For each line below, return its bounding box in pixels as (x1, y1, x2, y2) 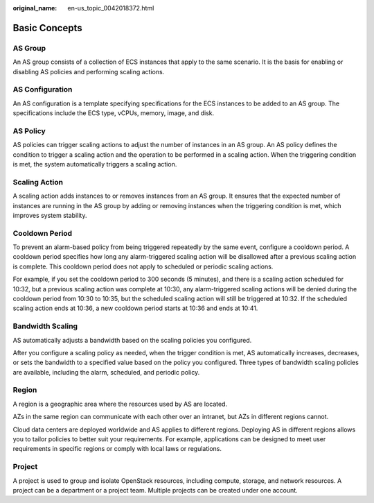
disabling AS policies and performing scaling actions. (12, 67, 165, 76)
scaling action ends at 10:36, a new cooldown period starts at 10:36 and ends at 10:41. (12, 304, 258, 312)
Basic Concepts (12, 22, 82, 34)
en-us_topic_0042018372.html (67, 4, 154, 12)
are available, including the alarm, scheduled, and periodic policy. (12, 368, 200, 376)
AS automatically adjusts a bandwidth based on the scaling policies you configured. (12, 336, 252, 344)
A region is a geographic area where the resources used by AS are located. (12, 400, 228, 408)
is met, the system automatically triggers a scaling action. (12, 160, 177, 168)
